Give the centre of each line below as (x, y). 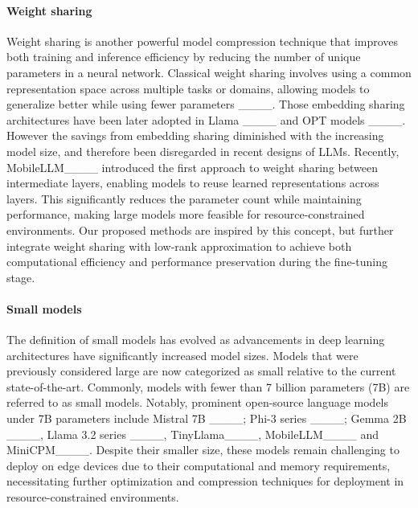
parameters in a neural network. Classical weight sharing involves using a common (209, 72)
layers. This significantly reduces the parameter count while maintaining (184, 198)
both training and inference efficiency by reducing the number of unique (184, 57)
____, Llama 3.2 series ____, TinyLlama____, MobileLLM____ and (193, 434)
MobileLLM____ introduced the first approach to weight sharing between (192, 167)
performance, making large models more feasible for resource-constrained (186, 214)
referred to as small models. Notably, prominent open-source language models (198, 402)
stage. (21, 277)
